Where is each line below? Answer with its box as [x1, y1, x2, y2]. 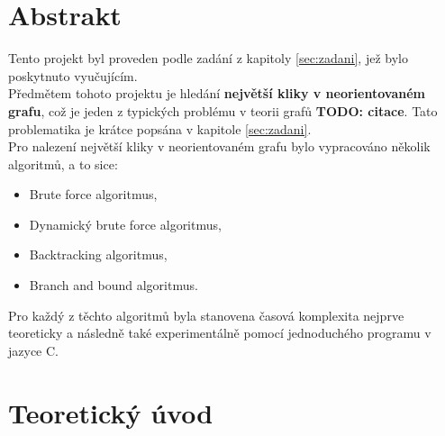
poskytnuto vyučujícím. [8, 66, 138, 85]
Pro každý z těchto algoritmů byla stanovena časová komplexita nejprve [8, 305, 404, 324]
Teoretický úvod [8, 394, 213, 431]
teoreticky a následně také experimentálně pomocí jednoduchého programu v [8, 323, 431, 342]
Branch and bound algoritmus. [29, 276, 198, 295]
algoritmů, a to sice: [8, 154, 118, 173]
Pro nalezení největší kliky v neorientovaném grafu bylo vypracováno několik [8, 137, 431, 156]
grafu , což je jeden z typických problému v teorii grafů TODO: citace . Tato [8, 101, 438, 120]
